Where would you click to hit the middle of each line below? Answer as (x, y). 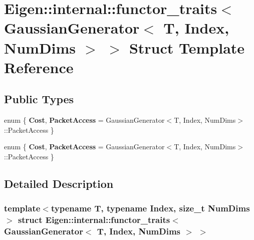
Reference (39, 67)
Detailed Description (59, 183)
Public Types (39, 99)
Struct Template (187, 47)
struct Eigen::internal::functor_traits (94, 220)
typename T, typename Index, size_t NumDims (150, 208)
